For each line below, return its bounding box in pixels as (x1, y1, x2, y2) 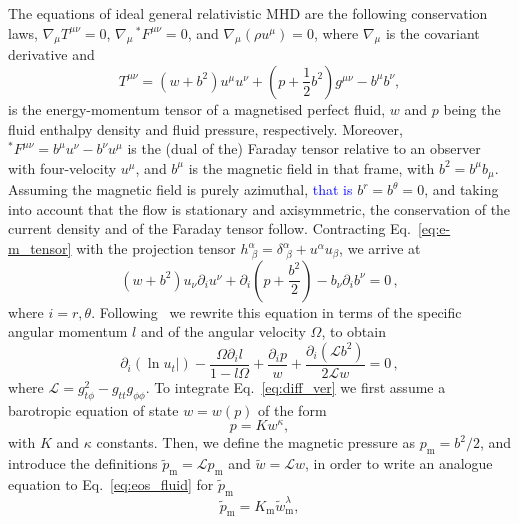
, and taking (424, 179, 499, 200)
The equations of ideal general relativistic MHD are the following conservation (8, 3, 488, 23)
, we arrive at (339, 238, 421, 258)
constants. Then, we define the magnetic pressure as (96, 432, 415, 453)
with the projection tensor (76, 238, 236, 258)
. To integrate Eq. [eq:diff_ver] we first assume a (145, 376, 446, 397)
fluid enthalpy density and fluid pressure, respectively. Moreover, (8, 118, 403, 139)
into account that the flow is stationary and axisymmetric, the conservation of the (8, 198, 511, 219)
